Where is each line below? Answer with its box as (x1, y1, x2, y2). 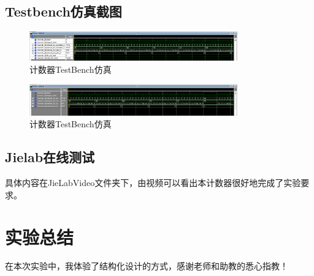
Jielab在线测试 (5, 147, 95, 166)
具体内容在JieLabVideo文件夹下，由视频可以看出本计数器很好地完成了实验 (5, 176, 301, 189)
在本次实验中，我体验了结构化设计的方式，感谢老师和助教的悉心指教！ (5, 259, 288, 272)
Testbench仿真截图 (5, 2, 122, 21)
